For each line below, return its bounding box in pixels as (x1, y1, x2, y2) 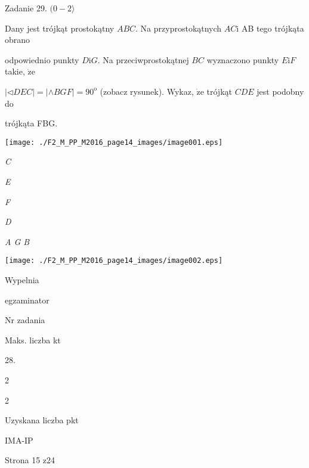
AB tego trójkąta (241, 21, 304, 34)
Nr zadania (5, 314, 45, 326)
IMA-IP (5, 433, 33, 446)
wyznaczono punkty (206, 53, 279, 66)
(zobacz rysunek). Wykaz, (100, 85, 194, 97)
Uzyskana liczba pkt (5, 414, 79, 426)
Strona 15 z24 (5, 454, 55, 466)
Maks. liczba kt (5, 333, 61, 346)
